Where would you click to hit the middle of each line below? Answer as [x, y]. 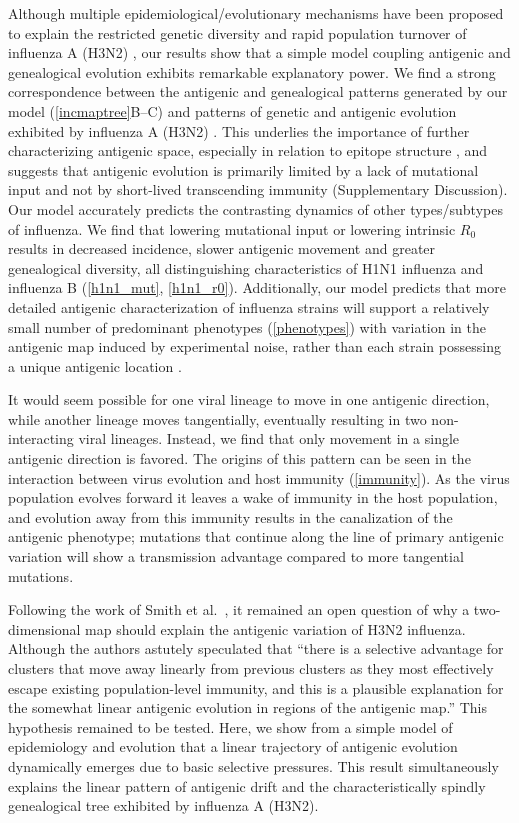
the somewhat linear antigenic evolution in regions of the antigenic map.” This [248, 707]
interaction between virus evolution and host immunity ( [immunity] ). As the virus [259, 477]
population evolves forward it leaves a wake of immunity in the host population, [253, 497]
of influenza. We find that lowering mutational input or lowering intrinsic [232, 228]
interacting [41, 438]
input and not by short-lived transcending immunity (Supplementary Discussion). [258, 189]
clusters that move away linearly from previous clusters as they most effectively [251, 668]
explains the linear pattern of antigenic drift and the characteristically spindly [247, 785]
